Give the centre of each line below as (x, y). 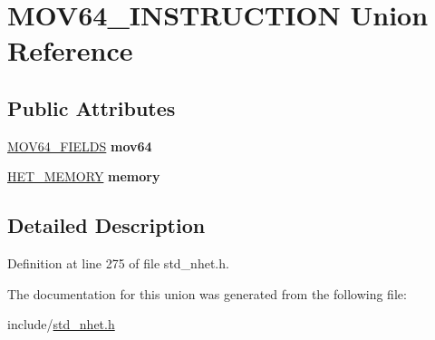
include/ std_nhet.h (61, 324)
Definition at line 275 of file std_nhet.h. (118, 263)
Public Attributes (92, 107)
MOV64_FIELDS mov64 (80, 146)
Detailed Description (106, 225)
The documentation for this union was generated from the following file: (207, 293)
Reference (70, 50)
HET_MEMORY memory (84, 176)
